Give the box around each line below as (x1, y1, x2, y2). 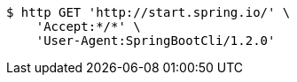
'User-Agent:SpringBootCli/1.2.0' (35, 34, 276, 48)
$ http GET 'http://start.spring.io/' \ (6, 5, 291, 19)
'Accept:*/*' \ (35, 19, 141, 34)
